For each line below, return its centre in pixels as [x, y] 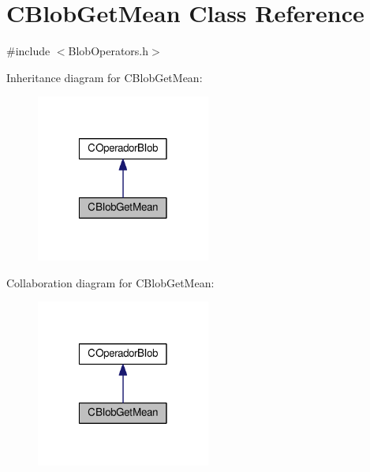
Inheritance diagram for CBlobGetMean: [105, 77]
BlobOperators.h [108, 51]
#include [28, 51]
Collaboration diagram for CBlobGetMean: [110, 282]
